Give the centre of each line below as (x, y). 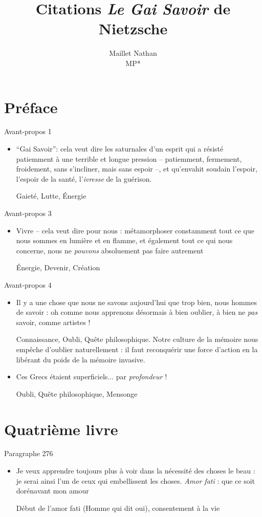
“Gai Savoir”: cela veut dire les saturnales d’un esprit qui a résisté (120, 149)
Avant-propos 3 (28, 213)
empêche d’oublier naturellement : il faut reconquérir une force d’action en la (137, 349)
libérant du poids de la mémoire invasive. (81, 359)
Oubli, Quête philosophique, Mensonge (77, 393)
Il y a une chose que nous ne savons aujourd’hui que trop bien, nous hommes (137, 302)
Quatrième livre (61, 429)
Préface (31, 107)
